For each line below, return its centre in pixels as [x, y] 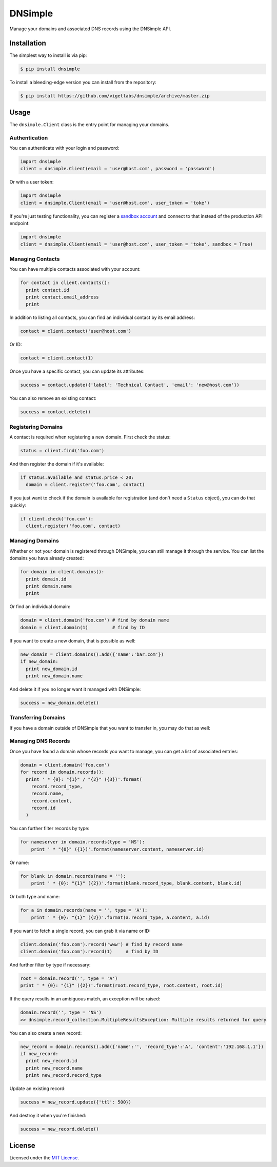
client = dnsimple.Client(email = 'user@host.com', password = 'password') [118, 169]
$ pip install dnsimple [50, 69]
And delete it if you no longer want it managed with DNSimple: [75, 689]
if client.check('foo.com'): [57, 519]
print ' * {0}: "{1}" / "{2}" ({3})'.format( [84, 779]
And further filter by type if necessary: [50, 964]
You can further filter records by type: [50, 829]
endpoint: [20, 224]
